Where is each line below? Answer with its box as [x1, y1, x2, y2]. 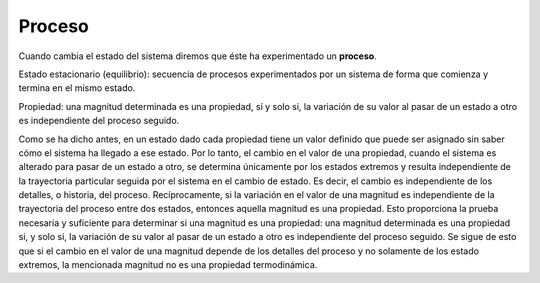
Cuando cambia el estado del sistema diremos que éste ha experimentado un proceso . [18, 50, 377, 62]
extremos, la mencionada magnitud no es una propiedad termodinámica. [18, 259, 318, 271]
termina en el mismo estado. [18, 82, 136, 94]
